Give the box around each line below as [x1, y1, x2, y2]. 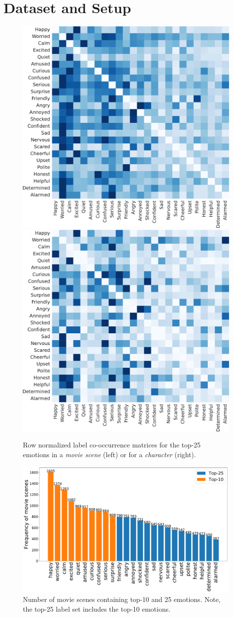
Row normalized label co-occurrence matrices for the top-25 [23, 440, 201, 450]
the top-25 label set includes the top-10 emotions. [23, 604, 171, 614]
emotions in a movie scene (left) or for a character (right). [23, 449, 196, 459]
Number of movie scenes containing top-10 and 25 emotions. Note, [23, 594, 221, 604]
